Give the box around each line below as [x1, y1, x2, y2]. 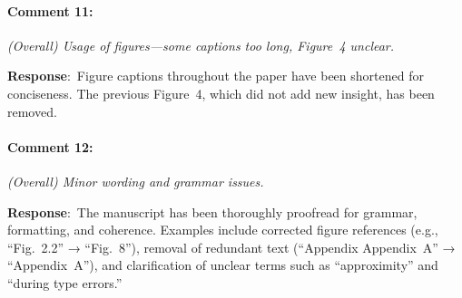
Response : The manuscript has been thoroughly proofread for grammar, [7, 202, 418, 221]
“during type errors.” [7, 273, 123, 292]
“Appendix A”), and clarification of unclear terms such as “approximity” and [7, 255, 438, 274]
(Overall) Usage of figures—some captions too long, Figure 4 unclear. [7, 35, 395, 54]
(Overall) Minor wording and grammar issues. [7, 171, 264, 190]
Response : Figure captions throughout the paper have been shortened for [7, 66, 424, 85]
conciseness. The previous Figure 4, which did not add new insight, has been [7, 83, 435, 102]
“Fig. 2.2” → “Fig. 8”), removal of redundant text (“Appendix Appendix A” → [7, 237, 456, 256]
